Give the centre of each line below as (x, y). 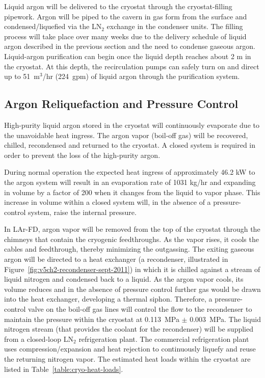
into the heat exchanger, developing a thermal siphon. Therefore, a (108, 299)
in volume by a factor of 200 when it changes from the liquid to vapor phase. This (132, 192)
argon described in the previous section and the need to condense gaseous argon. (130, 46)
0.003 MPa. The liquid (226, 319)
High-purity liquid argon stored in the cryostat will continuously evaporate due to (132, 125)
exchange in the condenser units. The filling (175, 26)
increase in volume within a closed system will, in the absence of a (108, 202)
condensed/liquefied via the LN (53, 26)
